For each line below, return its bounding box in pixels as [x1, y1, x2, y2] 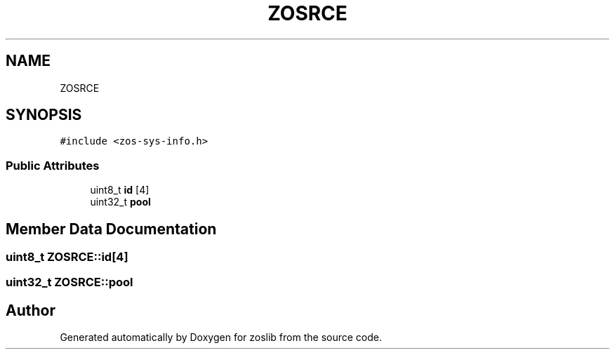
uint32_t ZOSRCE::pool [6, 275, 133, 290]
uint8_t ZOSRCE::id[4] [6, 250, 128, 264]
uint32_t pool [90, 196, 151, 208]
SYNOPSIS [6, 106, 82, 124]
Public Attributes [6, 158, 100, 173]
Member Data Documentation [6, 220, 217, 238]
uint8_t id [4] [90, 184, 150, 196]
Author [6, 301, 55, 319]
